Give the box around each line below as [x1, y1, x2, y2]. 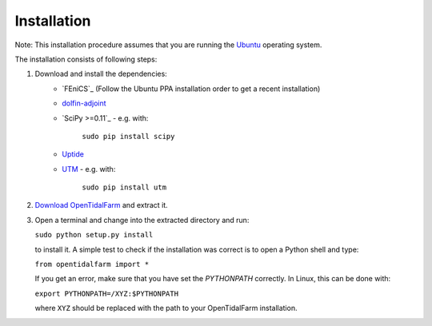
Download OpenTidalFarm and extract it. [34, 201, 168, 210]
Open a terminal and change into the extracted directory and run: [34, 215, 250, 225]
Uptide [62, 149, 84, 159]
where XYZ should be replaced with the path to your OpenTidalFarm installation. [34, 304, 298, 313]
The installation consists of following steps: [14, 54, 158, 64]
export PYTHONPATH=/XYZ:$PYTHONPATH [34, 288, 179, 298]
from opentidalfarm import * [34, 260, 150, 269]
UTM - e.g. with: [62, 164, 116, 173]
